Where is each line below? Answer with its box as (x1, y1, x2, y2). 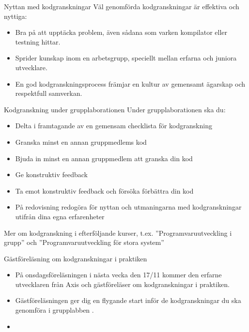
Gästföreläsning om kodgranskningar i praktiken (4, 253, 147, 263)
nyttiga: (4, 11, 27, 21)
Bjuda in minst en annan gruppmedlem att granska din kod (15, 153, 193, 163)
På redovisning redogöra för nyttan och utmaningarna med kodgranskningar (15, 202, 242, 212)
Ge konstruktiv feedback (15, 169, 88, 180)
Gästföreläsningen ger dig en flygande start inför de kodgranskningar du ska (15, 295, 241, 305)
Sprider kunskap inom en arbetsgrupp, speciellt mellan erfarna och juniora (15, 53, 237, 63)
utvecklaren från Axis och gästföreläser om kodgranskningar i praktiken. (15, 279, 230, 289)
